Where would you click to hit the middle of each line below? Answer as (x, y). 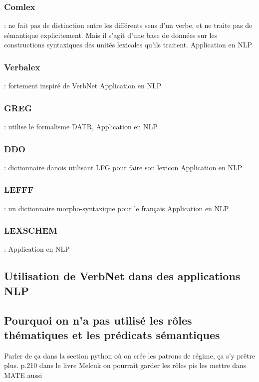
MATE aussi (23, 375)
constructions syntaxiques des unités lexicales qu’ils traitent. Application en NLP (128, 45)
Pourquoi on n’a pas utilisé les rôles (98, 320)
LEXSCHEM (31, 230)
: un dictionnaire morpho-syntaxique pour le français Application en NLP (117, 208)
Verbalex (22, 67)
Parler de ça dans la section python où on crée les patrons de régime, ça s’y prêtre (130, 355)
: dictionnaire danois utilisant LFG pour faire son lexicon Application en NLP (123, 167)
